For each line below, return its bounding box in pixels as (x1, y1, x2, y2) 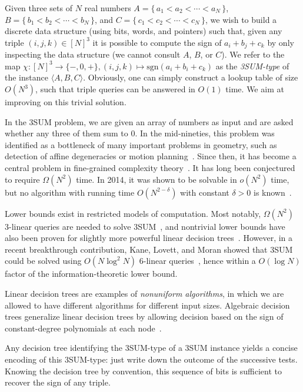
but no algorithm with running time (5, 186, 135, 198)
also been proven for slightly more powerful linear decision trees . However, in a (5, 232, 293, 244)
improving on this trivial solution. (5, 96, 126, 108)
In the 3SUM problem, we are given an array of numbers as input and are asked (5, 115, 294, 128)
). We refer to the (221, 48, 285, 61)
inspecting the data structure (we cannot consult (5, 48, 181, 61)
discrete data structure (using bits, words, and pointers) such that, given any (5, 25, 282, 37)
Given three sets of (5, 2, 72, 14)
